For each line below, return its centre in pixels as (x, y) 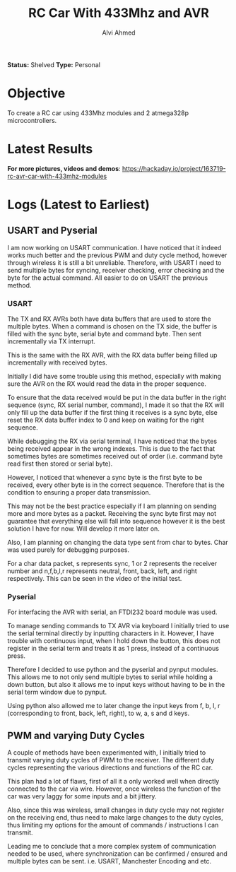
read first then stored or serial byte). (60, 464)
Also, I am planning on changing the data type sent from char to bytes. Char (118, 543)
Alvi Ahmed (119, 33)
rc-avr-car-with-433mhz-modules (57, 176)
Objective (36, 94)
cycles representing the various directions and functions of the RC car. (110, 767)
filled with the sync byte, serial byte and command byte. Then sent (104, 334)
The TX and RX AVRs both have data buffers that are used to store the (109, 319)
